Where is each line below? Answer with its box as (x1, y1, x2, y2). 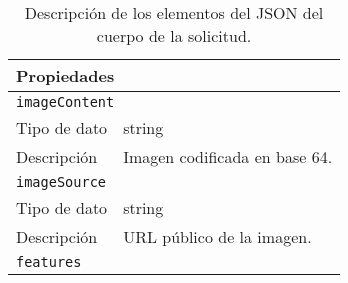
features (16, 254, 82, 270)
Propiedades (16, 64, 115, 87)
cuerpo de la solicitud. (96, 24, 252, 47)
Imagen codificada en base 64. (123, 145, 333, 168)
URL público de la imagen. (123, 225, 312, 248)
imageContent (16, 94, 115, 110)
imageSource (16, 174, 107, 190)
